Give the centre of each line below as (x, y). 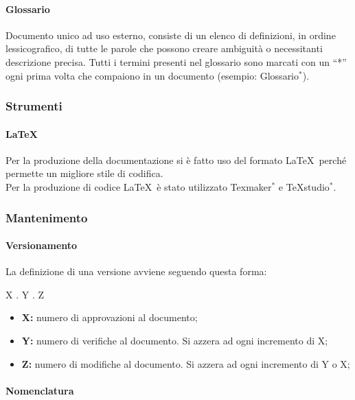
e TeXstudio (304, 187)
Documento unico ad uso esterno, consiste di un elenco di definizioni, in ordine (171, 35)
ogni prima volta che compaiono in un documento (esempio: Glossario (152, 75)
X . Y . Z (25, 294)
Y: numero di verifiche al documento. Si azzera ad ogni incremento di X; (175, 341)
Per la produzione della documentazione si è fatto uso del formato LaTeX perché (176, 160)
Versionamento (42, 245)
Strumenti (34, 106)
